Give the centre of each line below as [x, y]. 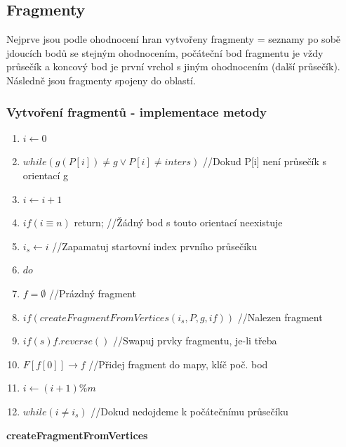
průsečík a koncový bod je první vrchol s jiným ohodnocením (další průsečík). [173, 66]
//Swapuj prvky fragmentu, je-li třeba [195, 341]
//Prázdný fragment [92, 293]
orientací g [46, 175]
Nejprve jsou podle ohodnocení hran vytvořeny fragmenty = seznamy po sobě [174, 39]
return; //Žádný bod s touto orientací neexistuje [178, 222]
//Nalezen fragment [280, 317]
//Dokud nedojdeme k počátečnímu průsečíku [189, 411]
